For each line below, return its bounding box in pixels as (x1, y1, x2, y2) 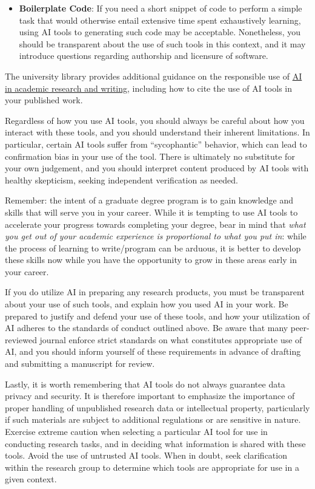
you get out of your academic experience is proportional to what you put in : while (5, 230, 307, 242)
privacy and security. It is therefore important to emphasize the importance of (5, 389, 295, 402)
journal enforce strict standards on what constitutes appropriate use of (39, 333, 302, 346)
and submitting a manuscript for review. (5, 357, 155, 370)
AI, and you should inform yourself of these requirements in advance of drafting (5, 345, 301, 358)
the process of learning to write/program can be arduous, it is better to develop (5, 241, 301, 254)
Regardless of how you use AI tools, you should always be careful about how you (5, 114, 305, 126)
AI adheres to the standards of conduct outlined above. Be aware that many (5, 321, 288, 334)
